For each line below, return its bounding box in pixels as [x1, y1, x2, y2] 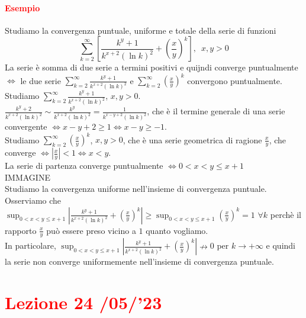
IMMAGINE [5, 171, 50, 183]
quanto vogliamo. [146, 224, 208, 236]
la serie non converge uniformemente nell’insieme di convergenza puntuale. [5, 255, 274, 268]
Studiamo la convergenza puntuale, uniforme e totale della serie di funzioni [5, 24, 276, 36]
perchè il [270, 208, 301, 220]
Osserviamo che [5, 194, 62, 206]
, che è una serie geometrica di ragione [123, 133, 262, 146]
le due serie [20, 74, 61, 86]
